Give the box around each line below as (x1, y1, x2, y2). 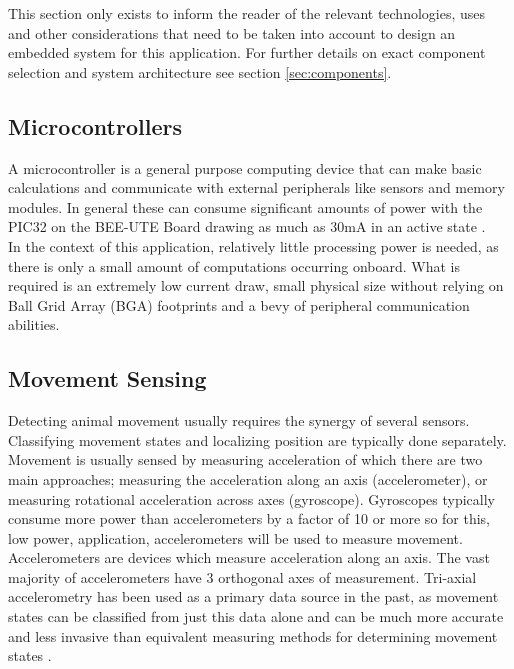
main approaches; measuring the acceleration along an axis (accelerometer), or (8, 468, 488, 489)
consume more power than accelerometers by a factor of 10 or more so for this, (8, 508, 491, 529)
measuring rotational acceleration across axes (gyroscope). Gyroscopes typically (8, 488, 495, 509)
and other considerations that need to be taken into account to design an (8, 22, 456, 43)
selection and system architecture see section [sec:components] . (8, 61, 392, 82)
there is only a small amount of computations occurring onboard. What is (8, 255, 460, 276)
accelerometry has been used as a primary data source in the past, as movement (8, 586, 499, 607)
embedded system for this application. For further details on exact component (8, 42, 486, 63)
